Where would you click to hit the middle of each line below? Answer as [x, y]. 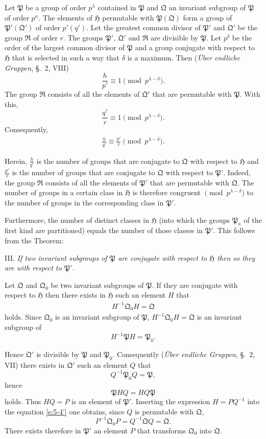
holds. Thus [23, 401]
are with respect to [33, 268]
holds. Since [23, 317]
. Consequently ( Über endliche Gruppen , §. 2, [184, 354]
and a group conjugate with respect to [195, 47]
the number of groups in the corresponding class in [84, 203]
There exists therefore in [43, 430]
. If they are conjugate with [195, 285]
